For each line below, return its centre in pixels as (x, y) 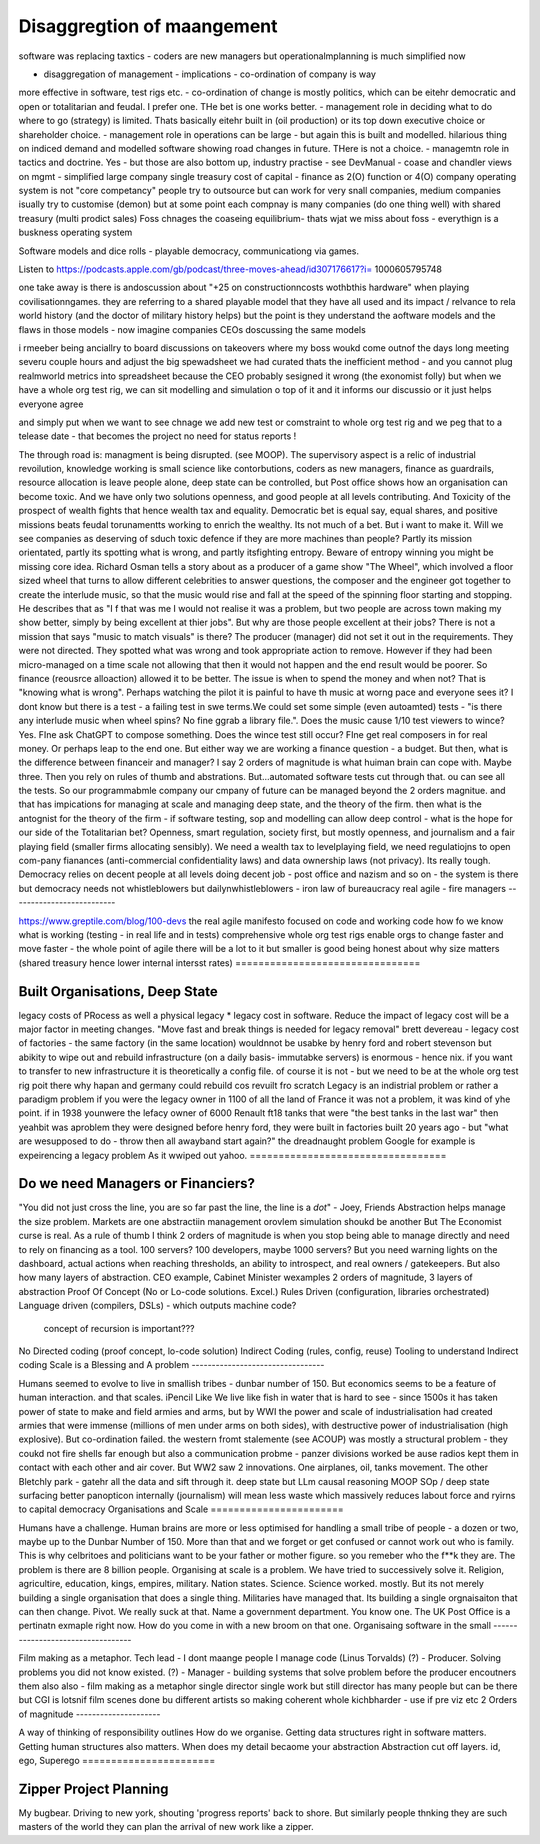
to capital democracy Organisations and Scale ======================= (181, 1509)
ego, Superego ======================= (117, 1760)
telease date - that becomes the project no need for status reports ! (157, 436)
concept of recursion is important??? (119, 1328)
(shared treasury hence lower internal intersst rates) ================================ (219, 962)
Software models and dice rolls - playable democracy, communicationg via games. (189, 251)
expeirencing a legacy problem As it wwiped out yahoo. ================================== (232, 1155)
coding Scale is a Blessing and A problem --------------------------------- (171, 1365)
